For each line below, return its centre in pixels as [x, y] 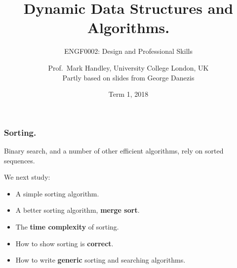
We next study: [27, 177]
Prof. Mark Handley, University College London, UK [128, 67]
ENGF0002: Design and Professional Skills [128, 51]
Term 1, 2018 [128, 94]
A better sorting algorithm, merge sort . [78, 210]
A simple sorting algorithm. [57, 193]
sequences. [20, 160]
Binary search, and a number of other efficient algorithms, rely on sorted [114, 150]
